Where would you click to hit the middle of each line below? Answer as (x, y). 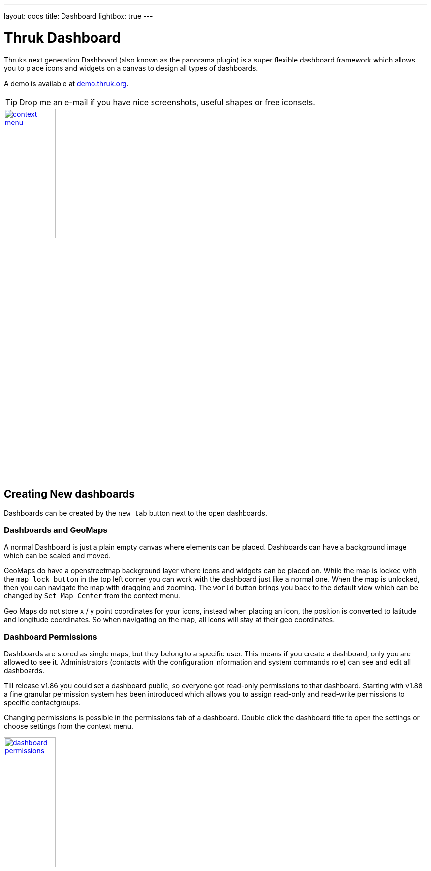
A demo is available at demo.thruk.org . (66, 83)
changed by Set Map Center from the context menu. (92, 596)
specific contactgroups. (42, 703)
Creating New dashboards (70, 494)
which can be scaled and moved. (58, 556)
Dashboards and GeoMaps (56, 530)
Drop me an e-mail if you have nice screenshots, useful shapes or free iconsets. (167, 102)
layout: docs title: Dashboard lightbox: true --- (78, 16)
